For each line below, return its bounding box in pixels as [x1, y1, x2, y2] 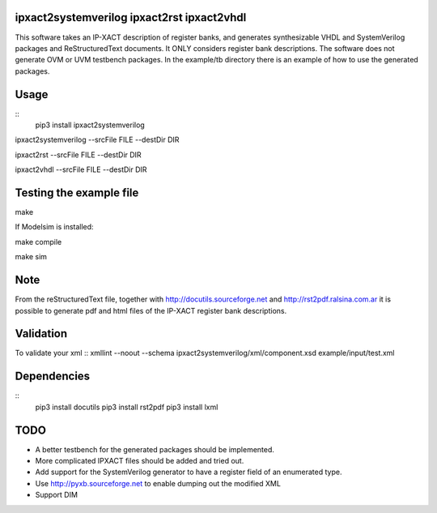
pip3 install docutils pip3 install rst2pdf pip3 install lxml [35, 402, 218, 412]
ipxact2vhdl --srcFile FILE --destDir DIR [15, 165, 147, 174]
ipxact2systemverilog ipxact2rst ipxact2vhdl [15, 11, 247, 24]
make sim [15, 252, 48, 262]
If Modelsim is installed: [15, 222, 94, 232]
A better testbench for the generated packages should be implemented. [35, 444, 275, 454]
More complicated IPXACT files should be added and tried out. [35, 456, 244, 466]
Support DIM [35, 490, 78, 500]
